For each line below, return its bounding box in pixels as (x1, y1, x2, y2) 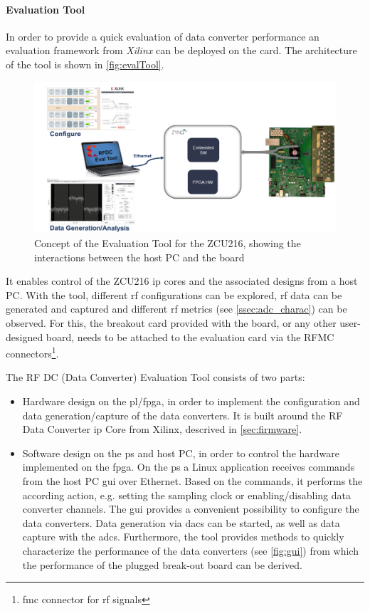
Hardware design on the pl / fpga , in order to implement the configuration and (22, 394, 360, 409)
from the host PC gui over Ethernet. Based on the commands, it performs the (22, 473, 363, 488)
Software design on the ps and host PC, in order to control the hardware (22, 445, 339, 460)
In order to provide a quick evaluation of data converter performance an (6, 28, 319, 43)
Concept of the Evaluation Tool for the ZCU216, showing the (34, 236, 301, 251)
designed (6, 329, 43, 344)
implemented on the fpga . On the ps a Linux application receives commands (22, 459, 355, 474)
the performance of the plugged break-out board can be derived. (22, 557, 302, 572)
